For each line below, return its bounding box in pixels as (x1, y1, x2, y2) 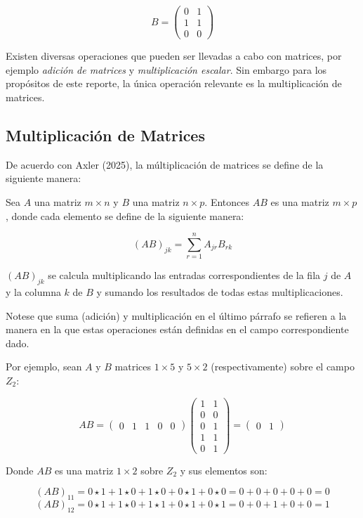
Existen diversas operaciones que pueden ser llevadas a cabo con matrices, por (6, 48, 342, 63)
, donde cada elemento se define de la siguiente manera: (6, 208, 244, 223)
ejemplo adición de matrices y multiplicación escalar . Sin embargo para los (6, 62, 327, 77)
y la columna (6, 285, 61, 299)
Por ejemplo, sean (6, 359, 82, 374)
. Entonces (204, 194, 250, 209)
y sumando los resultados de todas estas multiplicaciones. (96, 285, 343, 299)
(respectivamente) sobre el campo (211, 359, 355, 374)
